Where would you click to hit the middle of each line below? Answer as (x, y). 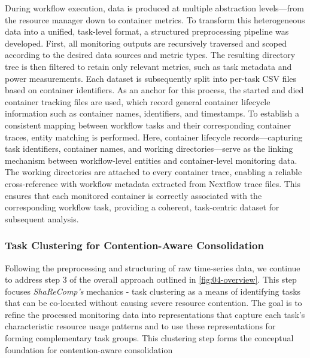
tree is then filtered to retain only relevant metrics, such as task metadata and (148, 66)
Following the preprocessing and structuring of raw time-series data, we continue (153, 267)
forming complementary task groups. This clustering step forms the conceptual (149, 338)
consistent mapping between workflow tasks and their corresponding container (148, 125)
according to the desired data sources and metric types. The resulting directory (150, 55)
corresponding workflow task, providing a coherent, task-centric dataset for (142, 207)
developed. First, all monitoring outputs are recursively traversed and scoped (146, 43)
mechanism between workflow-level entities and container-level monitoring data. (151, 160)
